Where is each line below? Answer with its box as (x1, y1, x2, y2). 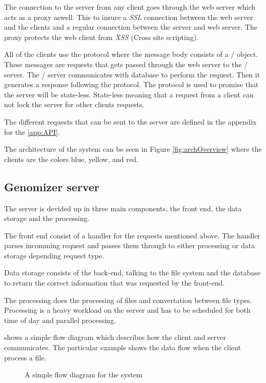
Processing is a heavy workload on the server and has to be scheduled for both (4, 305, 251, 315)
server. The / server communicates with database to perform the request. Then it (4, 69, 260, 79)
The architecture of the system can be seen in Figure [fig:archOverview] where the (4, 144, 262, 154)
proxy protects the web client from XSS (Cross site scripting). (4, 31, 199, 42)
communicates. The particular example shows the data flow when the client (4, 342, 241, 353)
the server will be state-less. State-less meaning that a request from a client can (4, 89, 254, 99)
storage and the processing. (4, 213, 90, 224)
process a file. (4, 352, 47, 362)
